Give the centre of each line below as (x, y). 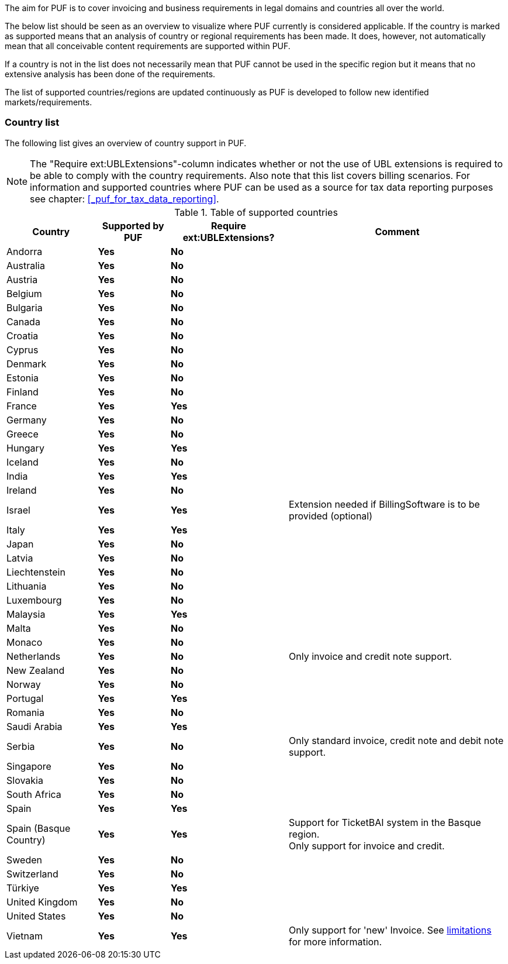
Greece (23, 434)
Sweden (24, 860)
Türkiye (23, 888)
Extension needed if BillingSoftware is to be (384, 504)
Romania (25, 712)
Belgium (24, 293)
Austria (22, 279)
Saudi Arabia (34, 726)
